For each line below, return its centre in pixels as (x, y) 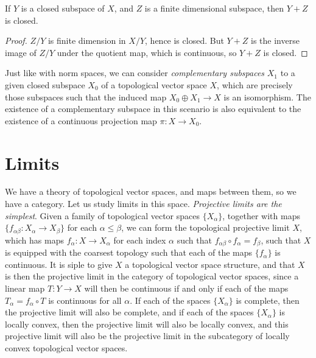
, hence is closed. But (184, 40)
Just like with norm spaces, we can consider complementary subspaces (135, 73)
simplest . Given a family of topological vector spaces (102, 215)
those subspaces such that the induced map (86, 97)
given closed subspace (45, 84)
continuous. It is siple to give (59, 264)
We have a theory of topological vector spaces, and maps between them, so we (151, 191)
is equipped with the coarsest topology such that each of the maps (129, 252)
